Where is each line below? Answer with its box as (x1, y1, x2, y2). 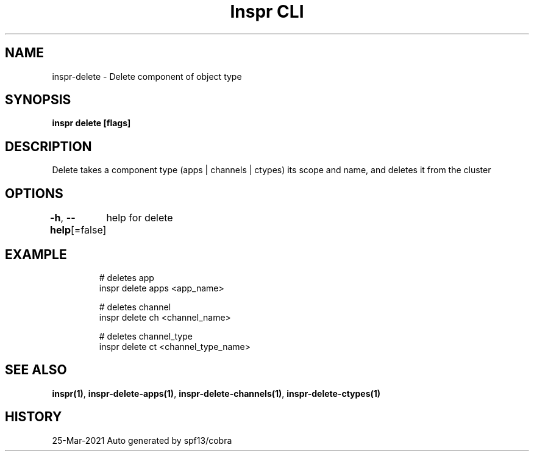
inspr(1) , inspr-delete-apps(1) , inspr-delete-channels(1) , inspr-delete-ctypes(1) (52, 388, 381, 399)
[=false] (71, 224, 107, 237)
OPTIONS (5, 185, 63, 201)
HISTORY (5, 409, 62, 425)
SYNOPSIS (5, 92, 71, 108)
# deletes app (99, 272, 154, 283)
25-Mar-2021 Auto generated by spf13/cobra (52, 435, 232, 446)
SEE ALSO (5, 362, 67, 378)
